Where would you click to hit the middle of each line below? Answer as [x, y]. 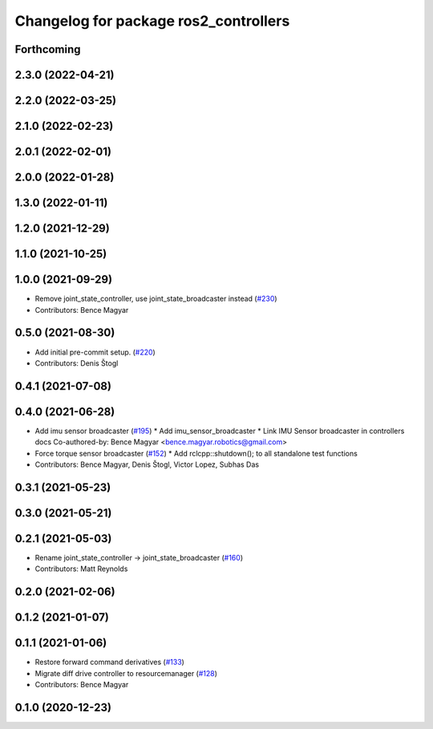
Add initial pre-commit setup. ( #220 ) [95, 352]
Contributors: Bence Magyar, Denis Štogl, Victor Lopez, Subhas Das [147, 464]
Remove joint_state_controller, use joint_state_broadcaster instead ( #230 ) [156, 299]
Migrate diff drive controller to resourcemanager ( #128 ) [126, 673]
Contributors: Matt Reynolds [81, 569]
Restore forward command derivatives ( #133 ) [109, 662]
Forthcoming [48, 49]
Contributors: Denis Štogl [77, 363]
